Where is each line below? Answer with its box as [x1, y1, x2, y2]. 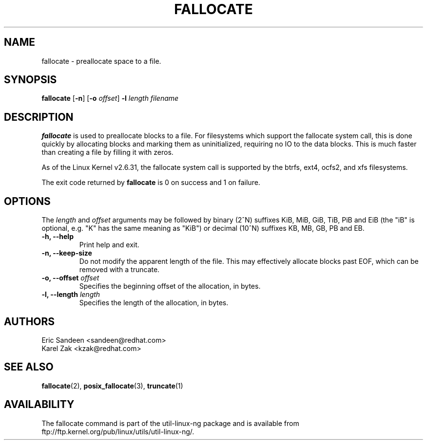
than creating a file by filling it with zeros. [41, 148, 174, 157]
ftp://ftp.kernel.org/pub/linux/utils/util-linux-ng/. [41, 427, 194, 436]
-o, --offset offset [41, 274, 99, 282]
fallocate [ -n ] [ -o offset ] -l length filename [41, 94, 179, 103]
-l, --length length [41, 290, 100, 299]
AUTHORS [4, 315, 55, 328]
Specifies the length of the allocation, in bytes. [79, 298, 229, 307]
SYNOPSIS [4, 74, 57, 86]
